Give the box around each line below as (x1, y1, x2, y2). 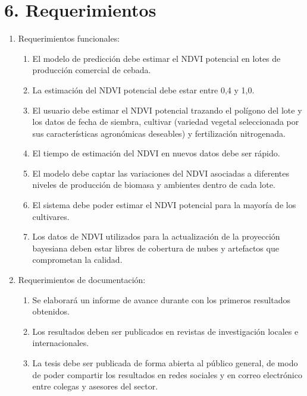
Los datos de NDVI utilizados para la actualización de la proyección (32, 230, 280, 243)
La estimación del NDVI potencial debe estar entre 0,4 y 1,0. (32, 83, 255, 96)
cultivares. (32, 210, 70, 222)
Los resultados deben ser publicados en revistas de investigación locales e (32, 325, 299, 337)
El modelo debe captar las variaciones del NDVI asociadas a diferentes (32, 166, 289, 179)
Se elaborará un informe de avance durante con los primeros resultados (32, 293, 291, 306)
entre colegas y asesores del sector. (32, 380, 158, 392)
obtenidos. (32, 305, 70, 318)
